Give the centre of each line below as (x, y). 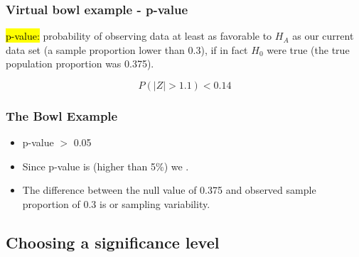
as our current (323, 36)
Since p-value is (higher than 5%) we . (106, 166)
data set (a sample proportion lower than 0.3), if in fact (127, 49)
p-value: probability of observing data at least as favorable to (139, 36)
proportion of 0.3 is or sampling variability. (116, 204)
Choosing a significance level (113, 242)
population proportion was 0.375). (80, 64)
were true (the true (308, 49)
